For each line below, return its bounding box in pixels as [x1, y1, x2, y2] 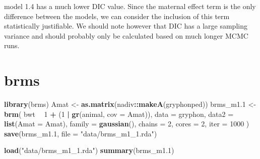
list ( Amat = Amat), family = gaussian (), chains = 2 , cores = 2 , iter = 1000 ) [4, 118, 249, 129]
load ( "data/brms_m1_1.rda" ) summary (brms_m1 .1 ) [4, 145, 174, 155]
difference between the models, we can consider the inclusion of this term [4, 11, 230, 21]
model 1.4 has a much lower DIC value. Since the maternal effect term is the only [4, 1, 256, 11]
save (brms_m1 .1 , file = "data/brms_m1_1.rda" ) [4, 128, 157, 138]
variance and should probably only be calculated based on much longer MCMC [4, 30, 248, 41]
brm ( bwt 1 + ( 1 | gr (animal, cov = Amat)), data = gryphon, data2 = [4, 108, 234, 119]
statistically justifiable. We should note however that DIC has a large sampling [4, 21, 247, 31]
